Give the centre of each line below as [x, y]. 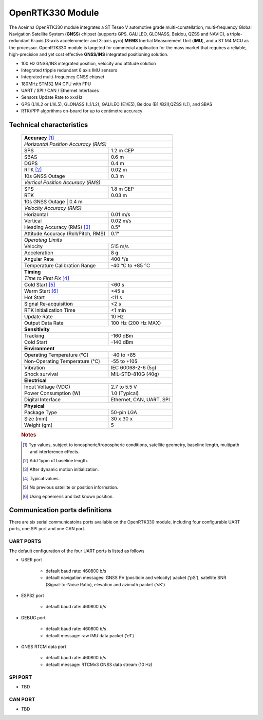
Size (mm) [36, 418]
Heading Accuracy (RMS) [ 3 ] [57, 227]
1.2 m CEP [122, 150]
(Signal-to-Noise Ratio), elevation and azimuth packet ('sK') [105, 584]
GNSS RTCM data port [44, 647]
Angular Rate [39, 259]
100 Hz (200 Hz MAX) [136, 323]
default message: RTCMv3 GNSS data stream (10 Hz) [99, 665]
